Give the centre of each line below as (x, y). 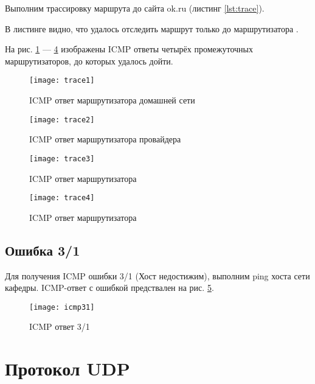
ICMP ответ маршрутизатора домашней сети (112, 100)
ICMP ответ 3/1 (60, 326)
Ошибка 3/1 (43, 250)
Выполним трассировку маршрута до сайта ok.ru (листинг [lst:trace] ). (135, 8)
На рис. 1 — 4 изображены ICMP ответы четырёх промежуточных (129, 49)
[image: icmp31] (62, 307)
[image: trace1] (62, 81)
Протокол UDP (67, 368)
